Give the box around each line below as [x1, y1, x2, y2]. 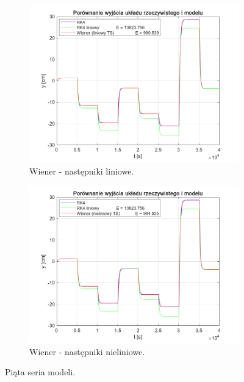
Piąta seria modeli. [5, 366, 76, 378]
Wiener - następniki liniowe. [29, 164, 134, 177]
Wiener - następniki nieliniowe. [29, 345, 145, 358]
